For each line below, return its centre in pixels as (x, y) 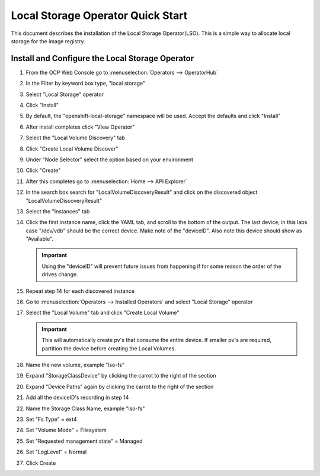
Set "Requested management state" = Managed (84, 441)
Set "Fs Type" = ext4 (51, 419)
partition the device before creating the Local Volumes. (109, 348)
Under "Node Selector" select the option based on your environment (110, 159)
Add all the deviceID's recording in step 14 (77, 398)
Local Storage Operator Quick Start (99, 15)
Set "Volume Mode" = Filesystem (66, 430)
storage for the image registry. (48, 41)
